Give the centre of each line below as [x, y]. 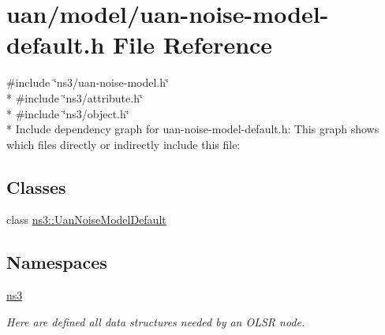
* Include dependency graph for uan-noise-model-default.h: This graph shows [193, 129]
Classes [36, 186]
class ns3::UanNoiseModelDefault [86, 220]
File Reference [193, 45]
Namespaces [57, 262]
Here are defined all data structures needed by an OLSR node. [156, 321]
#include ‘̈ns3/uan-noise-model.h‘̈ [88, 82]
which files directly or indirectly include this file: [123, 144]
